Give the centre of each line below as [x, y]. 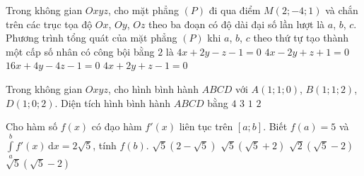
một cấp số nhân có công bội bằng [80, 51]
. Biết [275, 126]
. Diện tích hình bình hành [113, 102]
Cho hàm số [32, 126]
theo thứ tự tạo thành [301, 38]
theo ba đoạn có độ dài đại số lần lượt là [237, 24]
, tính [105, 145]
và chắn [342, 10]
